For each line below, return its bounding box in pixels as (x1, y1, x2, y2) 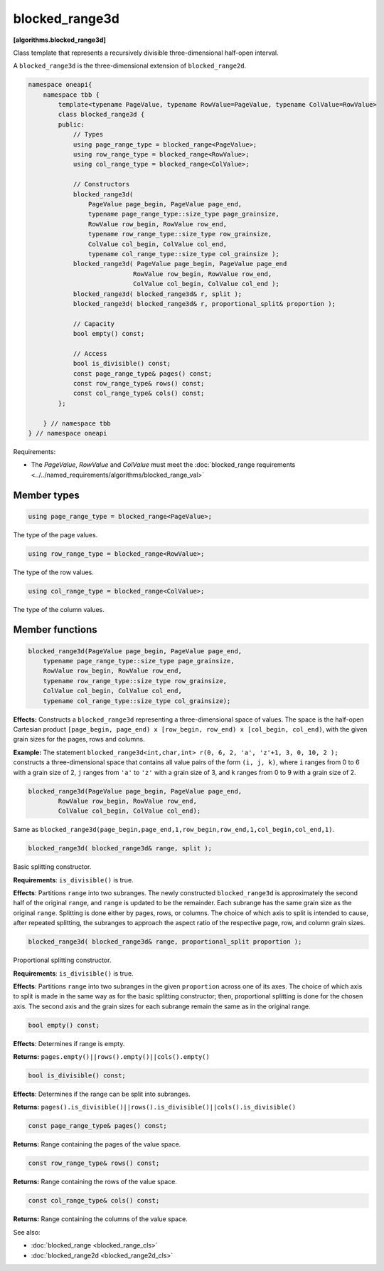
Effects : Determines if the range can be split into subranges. (13, 1090, 191, 1099)
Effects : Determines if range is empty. (13, 1039, 125, 1048)
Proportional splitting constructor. (13, 956, 112, 964)
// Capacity (73, 320, 115, 327)
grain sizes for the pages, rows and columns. (13, 735, 145, 744)
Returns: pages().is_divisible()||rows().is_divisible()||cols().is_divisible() (13, 1103, 297, 1112)
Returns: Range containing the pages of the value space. (13, 1140, 181, 1149)
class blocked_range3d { (58, 110, 145, 119)
